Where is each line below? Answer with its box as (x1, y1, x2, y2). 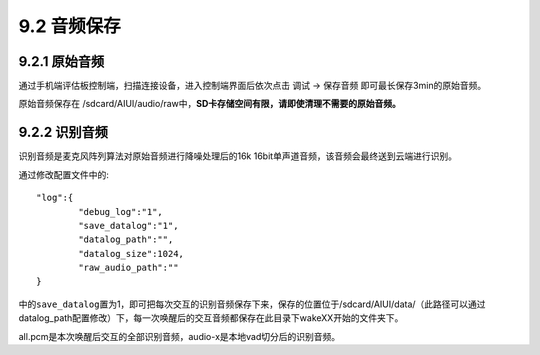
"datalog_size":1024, (78, 248, 185, 259)
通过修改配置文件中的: (18, 168, 110, 180)
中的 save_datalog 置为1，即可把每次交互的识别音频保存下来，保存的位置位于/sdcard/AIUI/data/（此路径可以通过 (18, 298, 486, 310)
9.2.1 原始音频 (18, 53, 105, 70)
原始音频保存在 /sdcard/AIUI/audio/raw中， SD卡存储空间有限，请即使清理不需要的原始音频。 (18, 98, 402, 110)
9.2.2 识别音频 (18, 124, 109, 141)
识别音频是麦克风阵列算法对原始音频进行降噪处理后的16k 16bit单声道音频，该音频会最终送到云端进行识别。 (18, 150, 457, 162)
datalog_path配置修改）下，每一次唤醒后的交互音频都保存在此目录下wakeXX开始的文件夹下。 (18, 312, 404, 324)
